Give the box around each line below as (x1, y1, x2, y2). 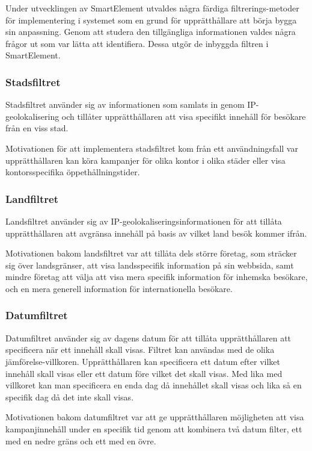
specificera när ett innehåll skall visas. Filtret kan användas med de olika (5, 343, 275, 356)
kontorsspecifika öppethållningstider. (5, 166, 140, 178)
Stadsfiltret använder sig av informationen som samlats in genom (5, 98, 245, 111)
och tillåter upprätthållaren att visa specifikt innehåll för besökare (61, 110, 306, 122)
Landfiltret (5, 191, 59, 206)
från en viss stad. (5, 122, 69, 134)
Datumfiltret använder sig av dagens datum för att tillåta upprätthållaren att (5, 331, 292, 344)
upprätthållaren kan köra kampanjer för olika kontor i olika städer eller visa (5, 154, 286, 166)
